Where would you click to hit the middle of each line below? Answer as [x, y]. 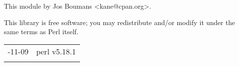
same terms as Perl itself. [41, 32]
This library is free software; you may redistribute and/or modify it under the [119, 22]
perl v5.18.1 [56, 51]
